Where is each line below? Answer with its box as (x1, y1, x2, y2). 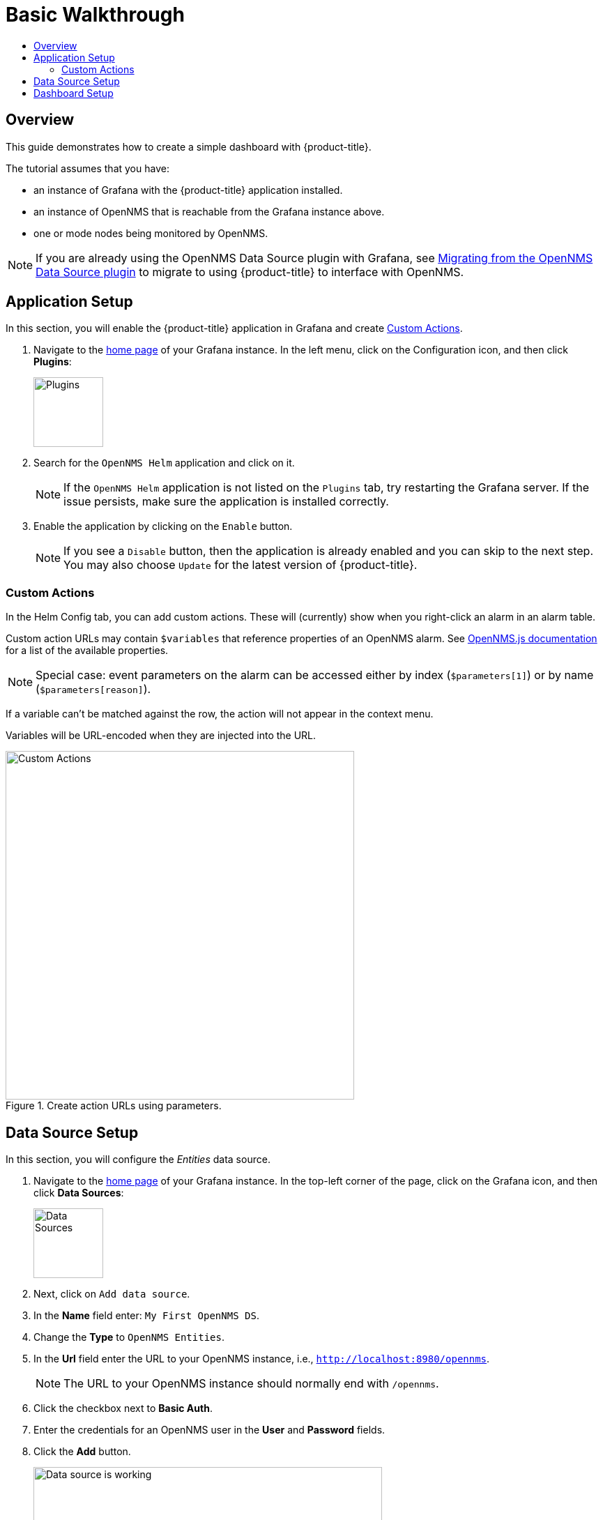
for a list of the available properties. (6, 644, 169, 657)
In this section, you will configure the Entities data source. (6, 1153, 270, 1166)
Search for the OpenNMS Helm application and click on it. (33, 457, 295, 469)
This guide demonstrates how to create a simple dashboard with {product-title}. (6, 140, 372, 153)
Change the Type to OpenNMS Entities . (33, 1331, 224, 1344)
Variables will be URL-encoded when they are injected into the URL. (6, 729, 316, 742)
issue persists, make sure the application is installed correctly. (63, 494, 389, 509)
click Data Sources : (33, 1187, 124, 1199)
